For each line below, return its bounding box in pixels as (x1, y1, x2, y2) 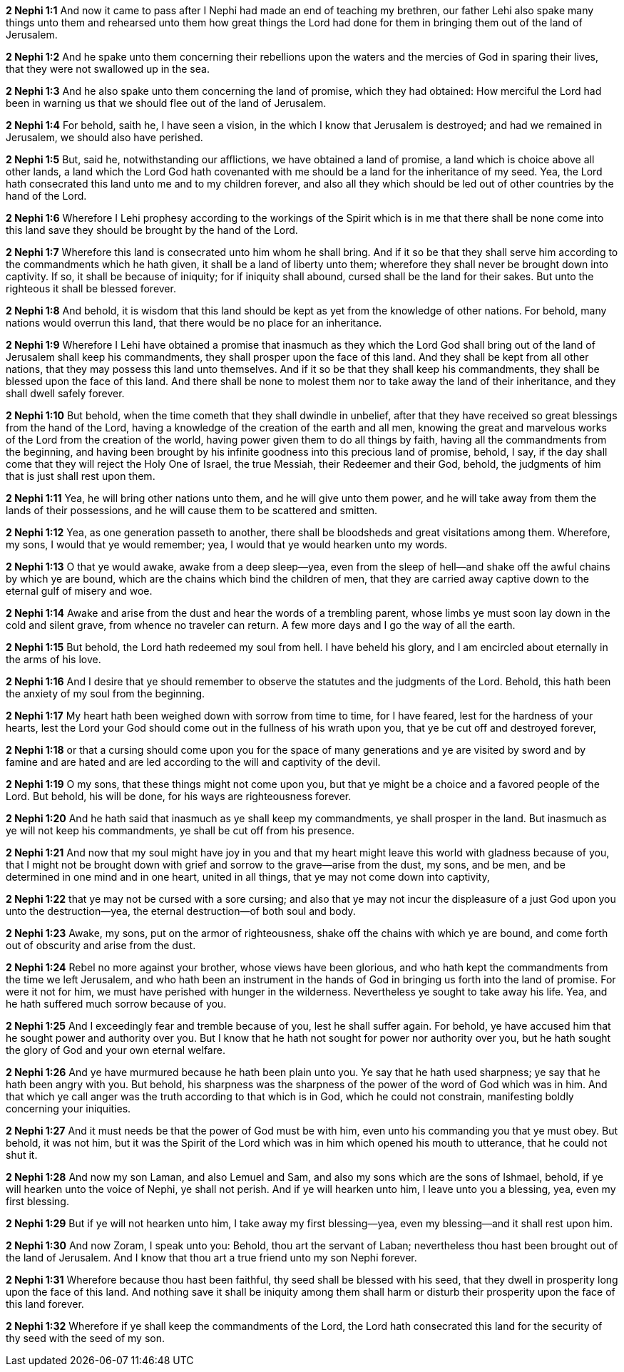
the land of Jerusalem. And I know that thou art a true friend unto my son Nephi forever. (6, 1251, 417, 1264)
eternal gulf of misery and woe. (6, 585, 153, 597)
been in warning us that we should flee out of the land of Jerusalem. (6, 97, 327, 109)
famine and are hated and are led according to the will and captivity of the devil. (6, 756, 381, 768)
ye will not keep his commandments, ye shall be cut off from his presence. (6, 824, 354, 836)
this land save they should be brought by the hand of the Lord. (6, 224, 298, 236)
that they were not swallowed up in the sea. (6, 63, 210, 75)
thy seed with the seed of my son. (6, 1332, 165, 1344)
